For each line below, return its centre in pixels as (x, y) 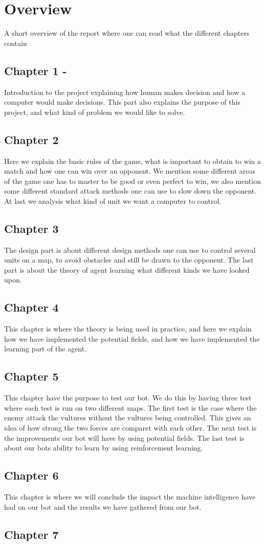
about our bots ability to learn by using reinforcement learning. (104, 448)
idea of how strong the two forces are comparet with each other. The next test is (130, 428)
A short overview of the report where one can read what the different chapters (127, 33)
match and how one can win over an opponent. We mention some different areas (130, 171)
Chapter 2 (31, 139)
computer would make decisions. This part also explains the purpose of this (122, 102)
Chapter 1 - (36, 70)
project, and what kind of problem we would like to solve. (95, 112)
